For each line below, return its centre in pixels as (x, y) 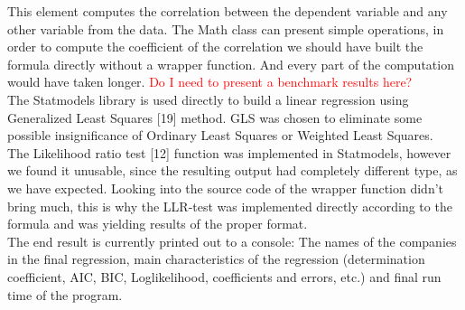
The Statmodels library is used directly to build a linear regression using (208, 99)
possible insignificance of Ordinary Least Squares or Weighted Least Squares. (220, 135)
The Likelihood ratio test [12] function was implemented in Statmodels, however (229, 152)
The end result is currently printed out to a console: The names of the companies (232, 241)
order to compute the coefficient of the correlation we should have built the (215, 47)
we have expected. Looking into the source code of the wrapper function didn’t (226, 188)
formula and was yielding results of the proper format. (158, 224)
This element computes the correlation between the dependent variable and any (228, 11)
